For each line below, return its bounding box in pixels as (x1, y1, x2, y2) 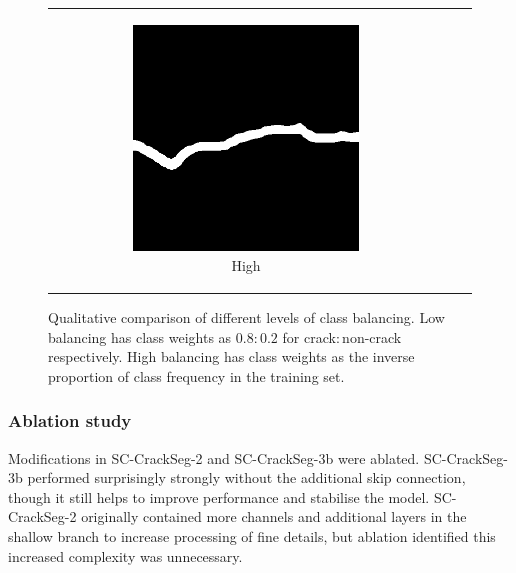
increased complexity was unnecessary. (8, 545, 243, 566)
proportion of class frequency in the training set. (48, 365, 345, 386)
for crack (282, 326, 336, 347)
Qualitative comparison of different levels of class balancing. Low (48, 306, 445, 327)
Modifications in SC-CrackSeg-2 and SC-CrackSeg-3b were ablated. (8, 447, 420, 468)
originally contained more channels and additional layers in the (81, 506, 467, 527)
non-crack (342, 326, 402, 347)
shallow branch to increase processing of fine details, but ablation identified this (8, 525, 496, 546)
